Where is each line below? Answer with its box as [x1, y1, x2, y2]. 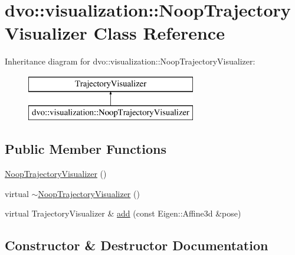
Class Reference [93, 21, 225, 45]
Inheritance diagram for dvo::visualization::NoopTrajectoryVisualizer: [5, 55, 255, 67]
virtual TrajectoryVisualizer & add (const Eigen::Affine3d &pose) [5, 207, 241, 220]
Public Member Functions [5, 140, 166, 158]
